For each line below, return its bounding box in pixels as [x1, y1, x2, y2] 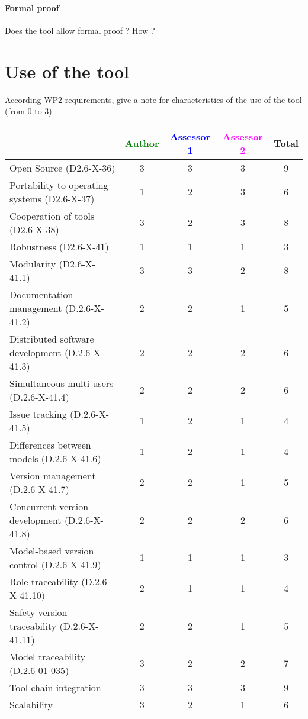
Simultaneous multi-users [9, 376, 114, 390]
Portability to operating [9, 178, 108, 192]
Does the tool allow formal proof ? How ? [5, 24, 155, 36]
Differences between [9, 437, 91, 452]
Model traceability [9, 649, 86, 663]
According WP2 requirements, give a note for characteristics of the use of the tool [5, 93, 302, 105]
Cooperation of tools [9, 208, 95, 223]
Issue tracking [9, 407, 67, 421]
